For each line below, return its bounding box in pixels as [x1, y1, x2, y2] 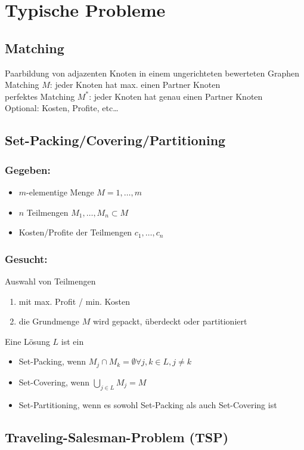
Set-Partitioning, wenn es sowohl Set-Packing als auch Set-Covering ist [18, 398, 277, 411]
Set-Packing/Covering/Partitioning [5, 131, 226, 149]
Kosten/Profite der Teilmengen [18, 226, 132, 238]
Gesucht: [5, 251, 48, 266]
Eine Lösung [5, 335, 50, 347]
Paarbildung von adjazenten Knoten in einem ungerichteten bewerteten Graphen [5, 66, 299, 79]
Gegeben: [5, 162, 51, 177]
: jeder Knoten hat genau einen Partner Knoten [89, 90, 263, 102]
